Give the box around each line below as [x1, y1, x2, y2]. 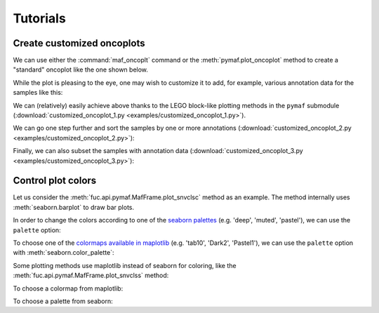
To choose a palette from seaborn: [13, 297, 114, 305]
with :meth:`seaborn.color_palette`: [13, 248, 114, 257]
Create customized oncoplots [13, 37, 145, 49]
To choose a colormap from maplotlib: [13, 284, 124, 293]
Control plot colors [13, 175, 97, 187]
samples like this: [13, 88, 63, 97]
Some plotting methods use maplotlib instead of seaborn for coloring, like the [13, 261, 237, 269]
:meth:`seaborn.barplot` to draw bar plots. [13, 203, 135, 211]
